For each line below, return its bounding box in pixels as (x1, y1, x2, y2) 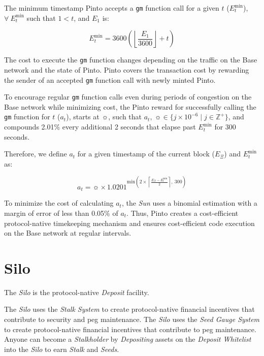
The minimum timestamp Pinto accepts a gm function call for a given (4, 3, 219, 13)
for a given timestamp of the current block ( (77, 148, 215, 159)
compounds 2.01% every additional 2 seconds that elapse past (4, 121, 196, 132)
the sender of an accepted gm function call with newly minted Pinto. (4, 74, 216, 85)
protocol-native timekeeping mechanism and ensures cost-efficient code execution (4, 217, 255, 228)
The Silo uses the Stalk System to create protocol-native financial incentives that (4, 304, 255, 314)
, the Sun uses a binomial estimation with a (121, 198, 257, 208)
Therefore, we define (4, 148, 67, 159)
